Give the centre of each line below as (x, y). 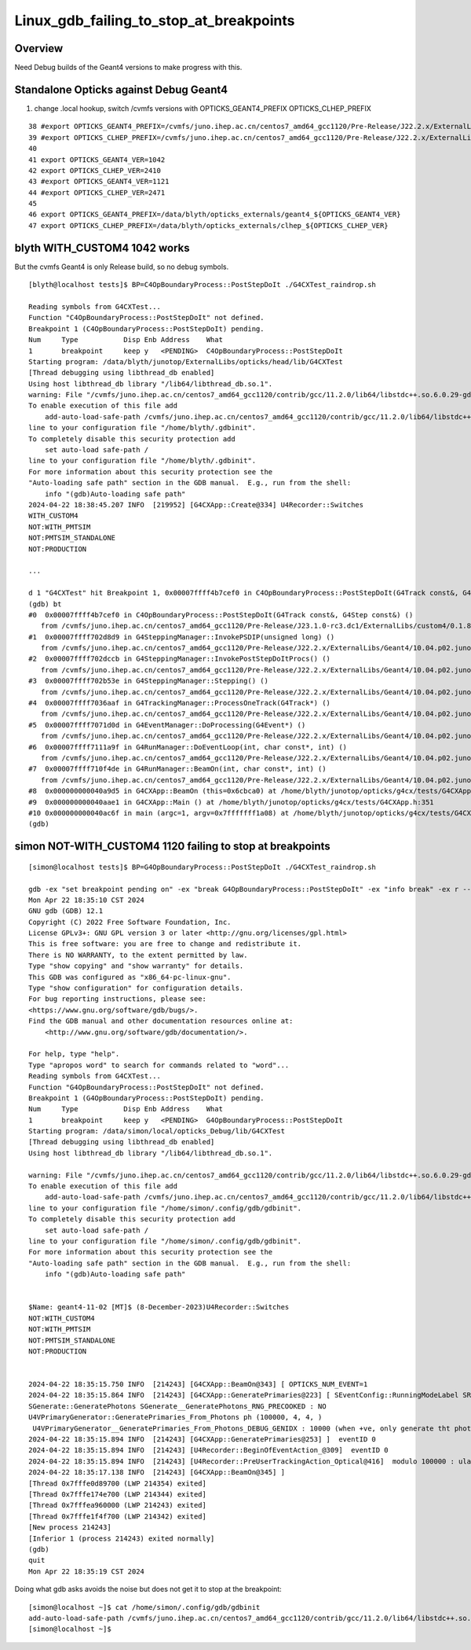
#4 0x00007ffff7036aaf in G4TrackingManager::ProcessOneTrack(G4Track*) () (180, 703)
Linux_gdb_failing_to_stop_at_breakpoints (155, 20)
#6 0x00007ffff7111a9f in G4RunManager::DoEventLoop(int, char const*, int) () (188, 747)
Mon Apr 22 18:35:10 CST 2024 (87, 900)
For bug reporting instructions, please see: (118, 999)
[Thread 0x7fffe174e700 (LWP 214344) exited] (118, 1494)
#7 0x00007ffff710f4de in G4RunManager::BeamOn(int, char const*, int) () (177, 769)
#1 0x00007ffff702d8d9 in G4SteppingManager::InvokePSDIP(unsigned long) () (182, 637)
